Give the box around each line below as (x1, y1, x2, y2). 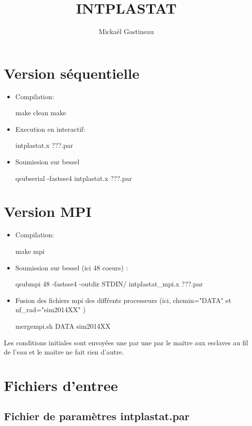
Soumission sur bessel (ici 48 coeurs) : (15, 262, 128, 272)
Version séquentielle (4, 63, 139, 83)
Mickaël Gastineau (99, 26, 154, 36)
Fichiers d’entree (4, 375, 118, 395)
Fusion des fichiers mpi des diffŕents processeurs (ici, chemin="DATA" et (15, 295, 232, 305)
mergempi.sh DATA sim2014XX (15, 320, 111, 331)
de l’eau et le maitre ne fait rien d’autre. (4, 347, 124, 357)
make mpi (15, 246, 45, 256)
